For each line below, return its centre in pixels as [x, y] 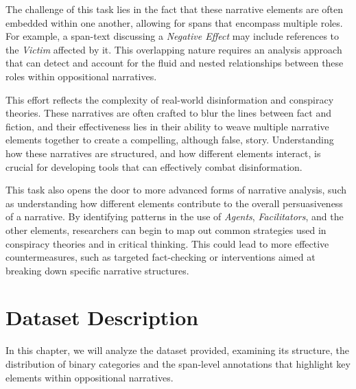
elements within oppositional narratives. [90, 377]
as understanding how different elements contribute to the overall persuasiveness [174, 203]
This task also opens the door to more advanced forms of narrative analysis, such [176, 190]
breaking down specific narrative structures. [97, 270]
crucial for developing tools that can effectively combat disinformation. [154, 166]
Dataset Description [102, 317]
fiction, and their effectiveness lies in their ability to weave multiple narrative [167, 126]
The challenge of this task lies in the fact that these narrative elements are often [175, 9]
